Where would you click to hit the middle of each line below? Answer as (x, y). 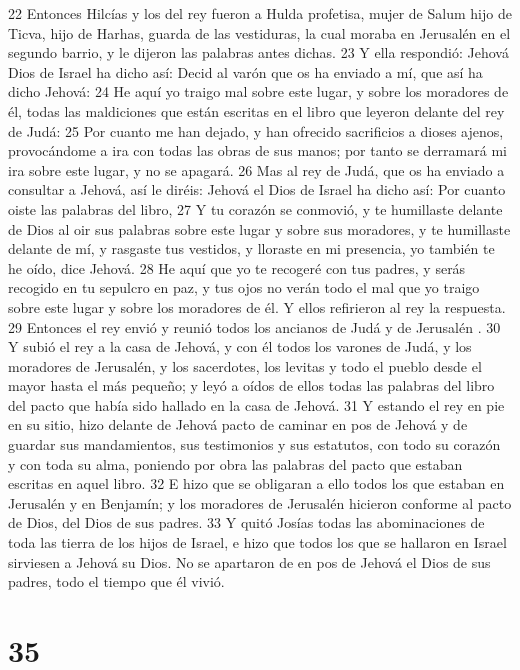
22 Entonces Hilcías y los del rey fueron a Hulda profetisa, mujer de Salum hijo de (260, 13)
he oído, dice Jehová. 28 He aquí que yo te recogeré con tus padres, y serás (237, 267)
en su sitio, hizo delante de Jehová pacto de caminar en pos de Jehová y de (238, 424)
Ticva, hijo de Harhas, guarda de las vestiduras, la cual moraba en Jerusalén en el (259, 32)
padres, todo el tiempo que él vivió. (116, 581)
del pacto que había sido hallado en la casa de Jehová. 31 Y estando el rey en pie (256, 404)
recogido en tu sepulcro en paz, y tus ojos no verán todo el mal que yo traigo (244, 287)
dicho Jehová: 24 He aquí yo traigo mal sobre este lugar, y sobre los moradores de (258, 91)
